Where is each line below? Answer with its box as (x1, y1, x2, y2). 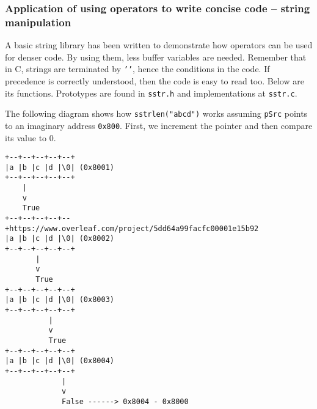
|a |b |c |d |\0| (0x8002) (5, 234, 114, 243)
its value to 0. (5, 131, 56, 144)
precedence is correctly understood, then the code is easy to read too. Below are (5, 74, 304, 87)
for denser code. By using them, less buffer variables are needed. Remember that (5, 50, 307, 63)
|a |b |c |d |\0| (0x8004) (5, 356, 114, 366)
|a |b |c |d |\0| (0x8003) (5, 295, 114, 304)
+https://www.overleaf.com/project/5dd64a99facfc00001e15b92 (5, 224, 259, 233)
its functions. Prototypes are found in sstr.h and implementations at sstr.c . (5, 86, 297, 99)
